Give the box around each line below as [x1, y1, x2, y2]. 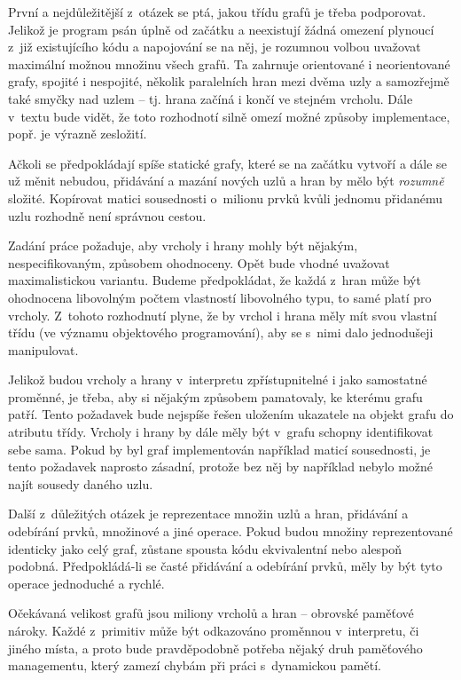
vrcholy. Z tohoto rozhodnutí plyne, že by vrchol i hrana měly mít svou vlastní [8, 305, 437, 324]
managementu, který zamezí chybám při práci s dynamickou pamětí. [8, 656, 381, 675]
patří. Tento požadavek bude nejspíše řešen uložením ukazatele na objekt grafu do [8, 405, 454, 423]
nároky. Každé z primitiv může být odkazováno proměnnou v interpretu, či [8, 621, 419, 639]
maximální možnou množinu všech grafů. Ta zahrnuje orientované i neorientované [8, 54, 450, 73]
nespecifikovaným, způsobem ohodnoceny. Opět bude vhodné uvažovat [8, 253, 390, 272]
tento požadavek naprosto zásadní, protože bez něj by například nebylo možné [8, 457, 434, 476]
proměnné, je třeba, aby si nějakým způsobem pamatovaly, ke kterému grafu [8, 387, 423, 406]
